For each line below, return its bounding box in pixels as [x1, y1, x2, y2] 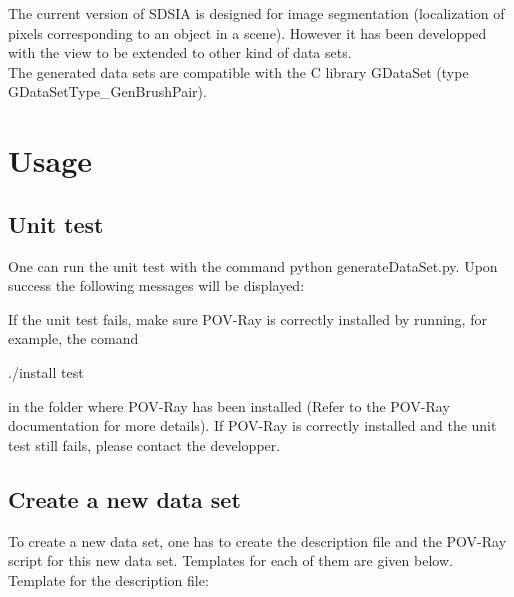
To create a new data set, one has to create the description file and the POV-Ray [8, 530, 507, 551]
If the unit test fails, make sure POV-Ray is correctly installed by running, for [8, 308, 487, 329]
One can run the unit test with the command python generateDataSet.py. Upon [8, 255, 498, 276]
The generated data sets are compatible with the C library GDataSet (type [8, 61, 469, 82]
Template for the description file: [8, 569, 209, 590]
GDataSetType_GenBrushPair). [8, 81, 207, 102]
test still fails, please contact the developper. [8, 434, 281, 455]
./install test [8, 361, 84, 382]
